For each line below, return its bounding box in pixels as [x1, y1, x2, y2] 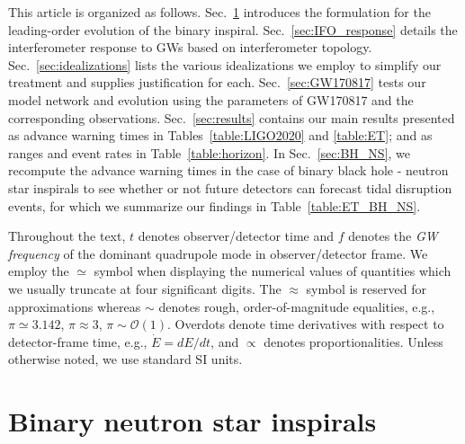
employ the [8, 262, 69, 280]
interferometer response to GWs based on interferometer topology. [8, 38, 372, 57]
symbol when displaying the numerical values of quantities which [94, 262, 452, 280]
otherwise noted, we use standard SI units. [8, 350, 243, 369]
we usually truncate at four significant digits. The [8, 279, 282, 297]
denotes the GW [348, 226, 438, 245]
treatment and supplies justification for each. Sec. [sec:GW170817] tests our [8, 73, 426, 92]
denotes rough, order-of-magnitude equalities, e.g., [158, 297, 435, 315]
